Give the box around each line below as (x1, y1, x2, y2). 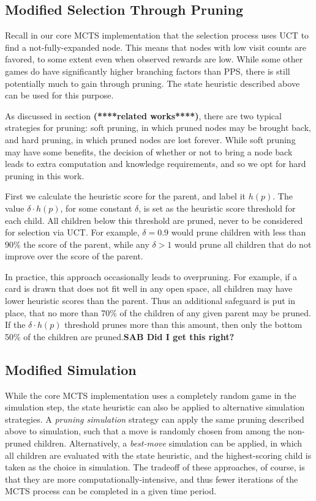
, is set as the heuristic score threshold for (138, 201, 296, 214)
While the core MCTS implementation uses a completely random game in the (5, 388, 296, 401)
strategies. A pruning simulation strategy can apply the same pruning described (5, 412, 304, 425)
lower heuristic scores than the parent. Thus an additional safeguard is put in (5, 294, 295, 307)
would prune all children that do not (175, 237, 312, 250)
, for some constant (60, 201, 132, 214)
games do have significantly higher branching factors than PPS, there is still (5, 64, 290, 77)
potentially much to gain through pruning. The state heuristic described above (5, 76, 300, 89)
